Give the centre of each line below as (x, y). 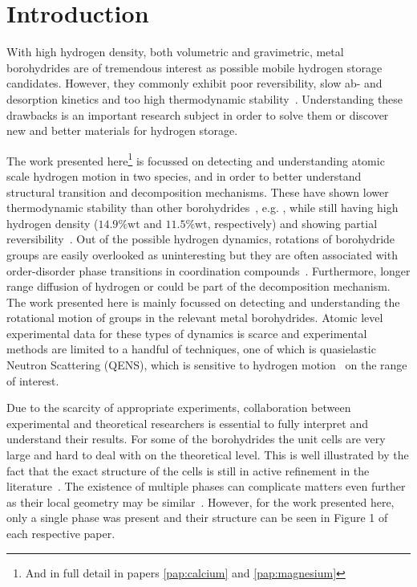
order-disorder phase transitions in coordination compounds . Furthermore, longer (208, 270)
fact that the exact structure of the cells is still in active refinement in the (188, 470)
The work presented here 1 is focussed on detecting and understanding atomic (196, 159)
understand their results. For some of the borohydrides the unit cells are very (196, 439)
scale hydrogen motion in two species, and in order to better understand (184, 175)
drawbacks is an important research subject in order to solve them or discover (198, 114)
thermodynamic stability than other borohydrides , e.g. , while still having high (202, 208)
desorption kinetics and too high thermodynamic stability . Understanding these (205, 98)
